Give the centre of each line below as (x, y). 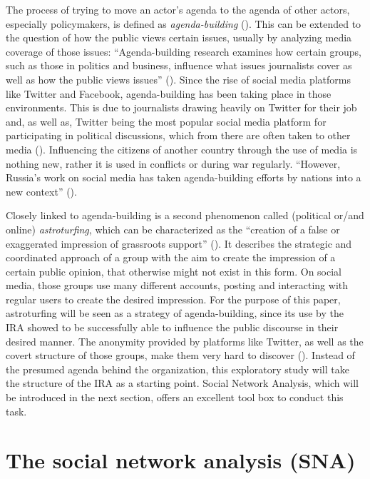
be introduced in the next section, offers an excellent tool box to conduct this (175, 397)
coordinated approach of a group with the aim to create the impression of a (171, 257)
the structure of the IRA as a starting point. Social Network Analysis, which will (183, 383)
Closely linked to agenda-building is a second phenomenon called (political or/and (185, 215)
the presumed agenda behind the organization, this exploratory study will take (178, 369)
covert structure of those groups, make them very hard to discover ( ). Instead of (180, 355)
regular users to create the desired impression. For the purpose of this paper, (173, 299)
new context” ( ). (41, 191)
